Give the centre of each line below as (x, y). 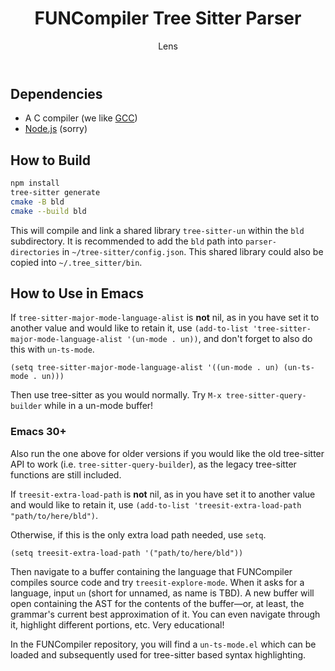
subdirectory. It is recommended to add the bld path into (126, 241)
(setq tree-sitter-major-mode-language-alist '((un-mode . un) (145, 368)
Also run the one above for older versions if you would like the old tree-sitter (167, 453)
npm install (35, 183)
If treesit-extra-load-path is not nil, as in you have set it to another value (163, 494)
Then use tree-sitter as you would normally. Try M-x (116, 395)
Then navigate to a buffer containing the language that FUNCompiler (151, 571)
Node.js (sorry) (56, 129)
